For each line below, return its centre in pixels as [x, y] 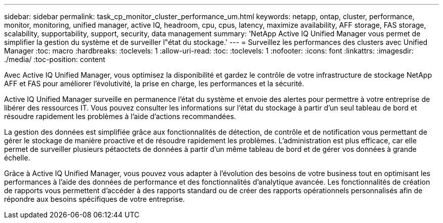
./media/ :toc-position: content [55, 59]
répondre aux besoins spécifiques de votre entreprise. [95, 199]
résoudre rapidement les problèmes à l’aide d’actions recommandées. [120, 116]
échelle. [17, 158]
